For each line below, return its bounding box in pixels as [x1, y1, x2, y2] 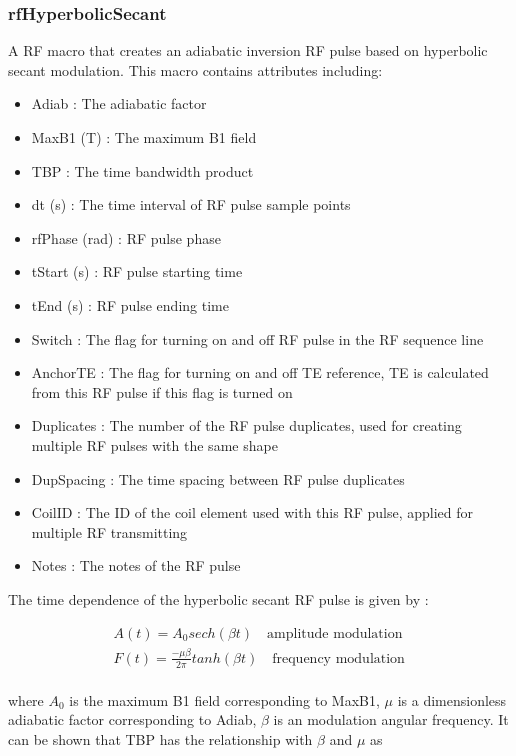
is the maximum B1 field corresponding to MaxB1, [69, 689, 380, 710]
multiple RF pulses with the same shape [31, 434, 278, 455]
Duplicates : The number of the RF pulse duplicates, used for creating [31, 415, 462, 436]
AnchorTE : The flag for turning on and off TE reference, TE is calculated [31, 362, 489, 383]
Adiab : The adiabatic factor [31, 93, 207, 114]
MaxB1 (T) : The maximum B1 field [31, 127, 257, 147]
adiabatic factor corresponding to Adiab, [8, 709, 257, 730]
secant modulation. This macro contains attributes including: [8, 59, 383, 80]
